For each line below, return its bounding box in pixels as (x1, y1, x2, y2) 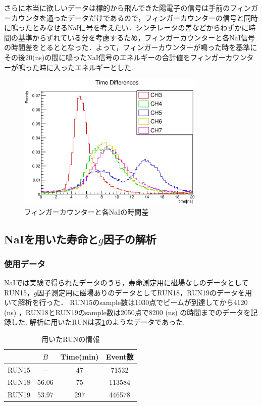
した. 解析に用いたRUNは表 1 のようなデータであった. (11, 317, 185, 327)
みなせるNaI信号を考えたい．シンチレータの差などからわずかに (39, 22, 249, 33)
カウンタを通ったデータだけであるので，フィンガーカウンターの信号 (11, 12, 237, 23)
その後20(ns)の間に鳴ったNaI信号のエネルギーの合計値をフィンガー (4, 52, 226, 62)
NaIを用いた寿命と (4, 231, 98, 246)
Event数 (106, 351, 134, 362)
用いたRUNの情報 (41, 334, 100, 344)
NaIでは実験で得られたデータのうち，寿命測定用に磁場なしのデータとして (4, 277, 249, 288)
